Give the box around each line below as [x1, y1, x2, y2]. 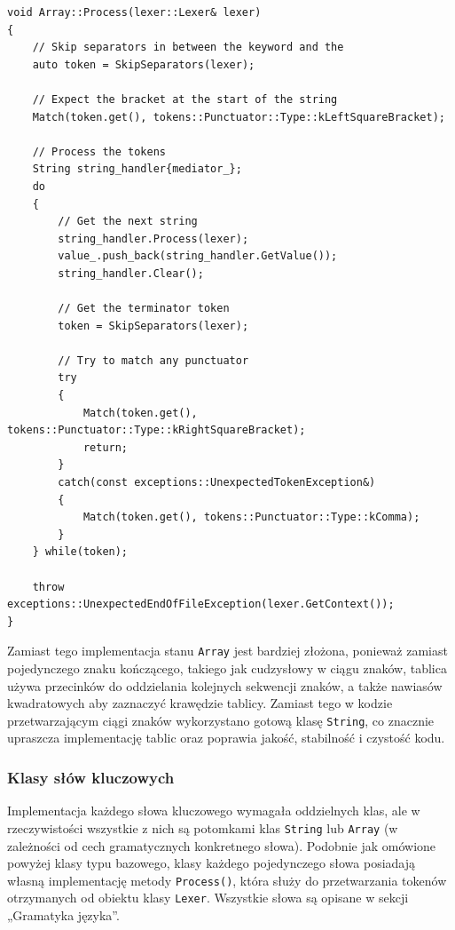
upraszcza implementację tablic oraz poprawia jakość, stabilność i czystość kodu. [7, 728, 445, 747]
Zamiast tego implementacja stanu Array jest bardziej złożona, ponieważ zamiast [7, 641, 448, 660]
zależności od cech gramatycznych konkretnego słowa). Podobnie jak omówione [7, 836, 436, 854]
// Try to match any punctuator [58, 354, 249, 367]
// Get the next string [58, 215, 198, 228]
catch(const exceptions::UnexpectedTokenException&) [58, 476, 376, 489]
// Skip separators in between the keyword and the [32, 41, 344, 54]
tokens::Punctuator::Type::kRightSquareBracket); [7, 424, 306, 437]
